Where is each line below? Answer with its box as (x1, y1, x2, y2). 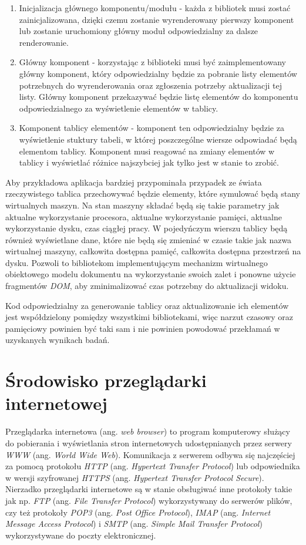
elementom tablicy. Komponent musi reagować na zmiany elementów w (19, 144, 275, 157)
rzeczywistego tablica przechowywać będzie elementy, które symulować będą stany (5, 187, 300, 200)
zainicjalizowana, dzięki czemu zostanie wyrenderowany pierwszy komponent (19, 13, 294, 25)
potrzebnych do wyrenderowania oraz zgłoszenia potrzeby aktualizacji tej (19, 79, 282, 91)
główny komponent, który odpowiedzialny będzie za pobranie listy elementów (19, 67, 297, 79)
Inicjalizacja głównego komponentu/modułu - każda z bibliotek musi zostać (19, 2, 291, 14)
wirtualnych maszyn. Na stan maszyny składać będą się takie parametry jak (5, 199, 280, 211)
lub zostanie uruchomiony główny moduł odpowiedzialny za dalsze (19, 25, 258, 37)
